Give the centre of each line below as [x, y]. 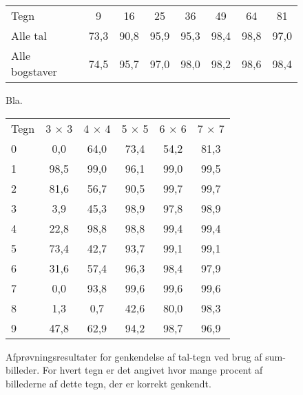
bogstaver [34, 71]
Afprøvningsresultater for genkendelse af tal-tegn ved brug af [134, 356]
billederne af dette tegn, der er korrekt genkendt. [108, 383]
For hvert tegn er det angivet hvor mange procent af [153, 370]
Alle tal [29, 35]
